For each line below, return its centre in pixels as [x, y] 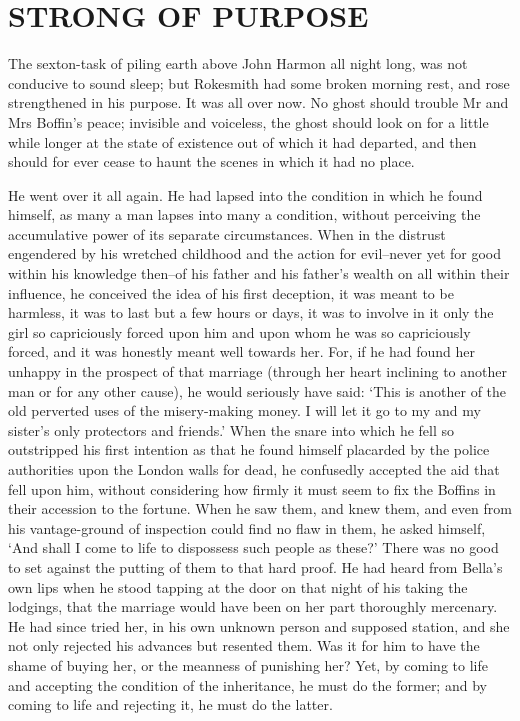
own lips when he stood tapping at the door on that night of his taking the [238, 586]
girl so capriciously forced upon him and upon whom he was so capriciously [239, 331]
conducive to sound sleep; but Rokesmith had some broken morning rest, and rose [259, 82]
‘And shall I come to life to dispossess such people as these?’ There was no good [253, 547]
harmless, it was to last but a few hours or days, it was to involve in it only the [251, 312]
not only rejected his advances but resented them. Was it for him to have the [244, 645]
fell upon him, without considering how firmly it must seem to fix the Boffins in [252, 488]
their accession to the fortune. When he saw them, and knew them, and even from [260, 508]
